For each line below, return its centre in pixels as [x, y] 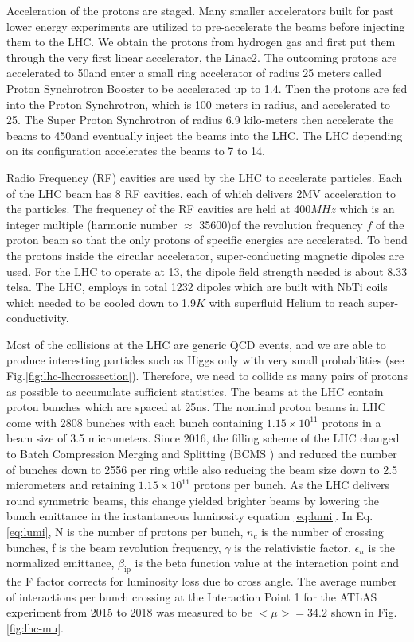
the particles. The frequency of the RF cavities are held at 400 [159, 209]
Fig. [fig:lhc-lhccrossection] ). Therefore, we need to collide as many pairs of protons [207, 376]
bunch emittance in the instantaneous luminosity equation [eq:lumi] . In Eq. [190, 516]
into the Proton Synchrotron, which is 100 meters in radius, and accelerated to [199, 104]
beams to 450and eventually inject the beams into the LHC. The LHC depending [205, 135]
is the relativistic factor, [293, 547]
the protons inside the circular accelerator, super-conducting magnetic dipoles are [205, 255]
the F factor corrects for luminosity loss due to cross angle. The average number [202, 580]
